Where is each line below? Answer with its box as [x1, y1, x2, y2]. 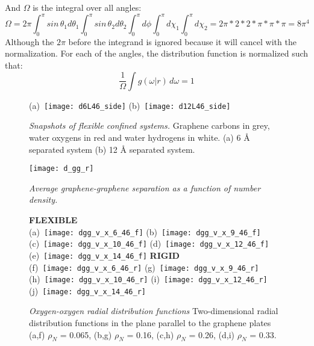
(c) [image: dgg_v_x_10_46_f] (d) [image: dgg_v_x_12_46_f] [29, 237, 269, 250]
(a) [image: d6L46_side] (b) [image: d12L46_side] [29, 99, 231, 111]
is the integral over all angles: [33, 1, 142, 13]
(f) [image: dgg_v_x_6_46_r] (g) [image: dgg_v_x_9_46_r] [29, 261, 259, 273]
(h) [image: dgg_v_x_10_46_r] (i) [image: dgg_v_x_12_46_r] [29, 273, 268, 285]
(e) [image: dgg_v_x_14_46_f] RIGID [29, 249, 180, 261]
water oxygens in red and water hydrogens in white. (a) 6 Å [29, 131, 250, 143]
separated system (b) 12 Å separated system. [29, 143, 195, 155]
